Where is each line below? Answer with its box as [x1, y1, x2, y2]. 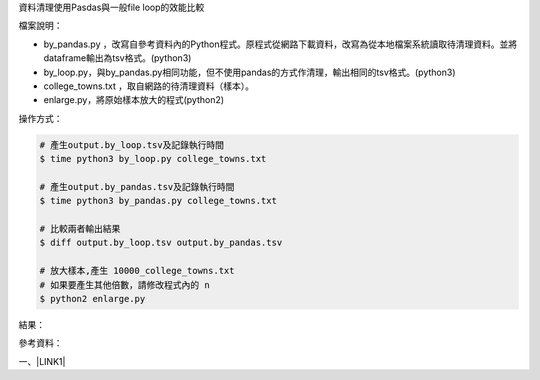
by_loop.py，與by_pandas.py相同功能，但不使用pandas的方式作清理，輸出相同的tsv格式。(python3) [43, 66, 456, 78]
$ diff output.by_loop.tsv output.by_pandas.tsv [39, 237, 283, 249]
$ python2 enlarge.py [39, 293, 146, 305]
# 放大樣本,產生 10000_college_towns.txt [39, 265, 235, 277]
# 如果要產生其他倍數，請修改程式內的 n [39, 279, 210, 290]
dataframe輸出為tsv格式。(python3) [43, 52, 192, 64]
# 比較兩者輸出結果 [39, 223, 121, 235]
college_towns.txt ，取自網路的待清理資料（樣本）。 [43, 80, 255, 92]
